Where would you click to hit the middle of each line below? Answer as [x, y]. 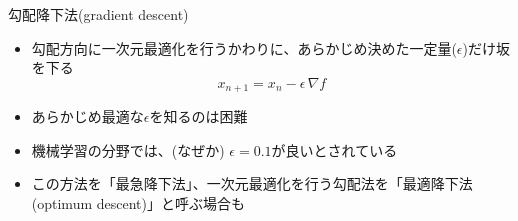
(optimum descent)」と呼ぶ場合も [138, 203]
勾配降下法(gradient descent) [98, 14]
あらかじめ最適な [87, 116]
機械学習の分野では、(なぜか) [128, 149]
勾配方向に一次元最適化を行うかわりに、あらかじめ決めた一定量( [244, 47]
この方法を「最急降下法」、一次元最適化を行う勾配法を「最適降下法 [252, 183]
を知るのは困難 [198, 116]
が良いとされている [334, 149]
